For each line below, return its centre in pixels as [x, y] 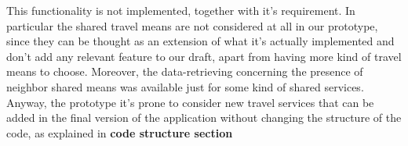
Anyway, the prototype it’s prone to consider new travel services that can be [190, 102]
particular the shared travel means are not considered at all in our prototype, [192, 25]
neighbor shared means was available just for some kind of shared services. [185, 86]
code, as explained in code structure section [120, 132]
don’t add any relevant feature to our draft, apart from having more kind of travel [204, 56]
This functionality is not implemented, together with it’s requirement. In [181, 10]
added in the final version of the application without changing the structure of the [204, 118]
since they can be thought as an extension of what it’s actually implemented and [200, 41]
